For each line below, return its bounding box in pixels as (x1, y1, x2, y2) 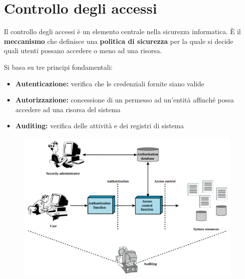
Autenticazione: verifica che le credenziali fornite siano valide (15, 78, 204, 88)
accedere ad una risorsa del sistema (15, 104, 121, 114)
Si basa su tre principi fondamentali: (4, 61, 113, 72)
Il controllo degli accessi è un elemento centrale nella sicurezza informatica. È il (4, 26, 241, 37)
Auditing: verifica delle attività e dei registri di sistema (15, 120, 184, 131)
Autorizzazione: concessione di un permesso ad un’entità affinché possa (15, 95, 234, 105)
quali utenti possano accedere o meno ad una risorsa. (4, 45, 162, 56)
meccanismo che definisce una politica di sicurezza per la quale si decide (4, 36, 233, 46)
